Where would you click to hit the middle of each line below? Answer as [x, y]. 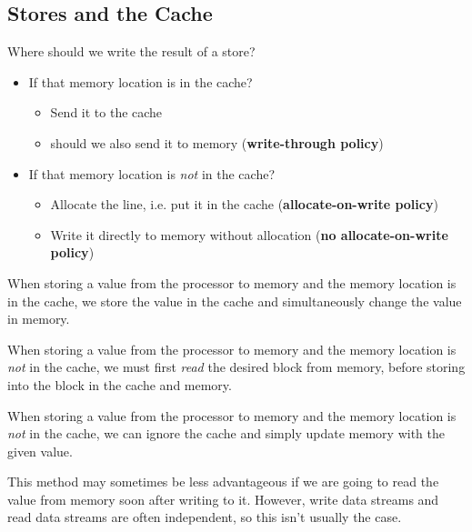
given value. [40, 451]
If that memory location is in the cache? [141, 81]
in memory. [39, 319]
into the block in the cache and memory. [120, 384]
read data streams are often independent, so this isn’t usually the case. [205, 517]
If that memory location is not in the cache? [152, 173]
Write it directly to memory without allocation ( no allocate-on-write [249, 234]
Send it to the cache [106, 112]
